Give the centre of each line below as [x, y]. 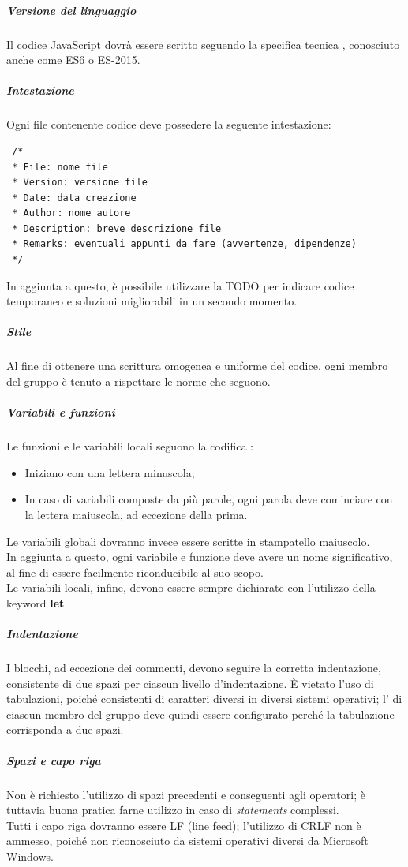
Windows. [30, 856]
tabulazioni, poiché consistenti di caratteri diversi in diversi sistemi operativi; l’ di [204, 699]
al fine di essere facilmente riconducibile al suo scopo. [135, 572]
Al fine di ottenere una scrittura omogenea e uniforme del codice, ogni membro [197, 366]
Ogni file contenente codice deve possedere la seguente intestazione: [169, 124]
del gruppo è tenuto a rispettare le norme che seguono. [138, 381]
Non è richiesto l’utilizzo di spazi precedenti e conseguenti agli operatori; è [186, 794]
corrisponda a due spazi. [65, 729]
